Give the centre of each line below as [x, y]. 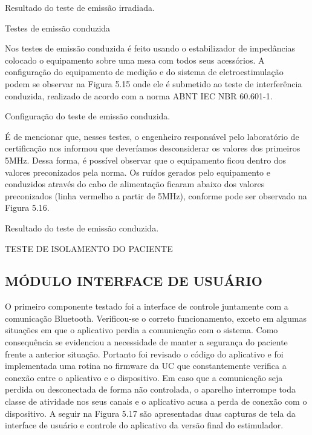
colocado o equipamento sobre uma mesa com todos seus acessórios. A [135, 60]
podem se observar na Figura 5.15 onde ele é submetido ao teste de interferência [154, 83]
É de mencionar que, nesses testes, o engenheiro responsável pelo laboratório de [152, 136]
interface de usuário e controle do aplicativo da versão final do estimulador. [144, 425]
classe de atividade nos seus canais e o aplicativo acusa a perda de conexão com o [156, 401]
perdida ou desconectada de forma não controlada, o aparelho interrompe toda [151, 389]
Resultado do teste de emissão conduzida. [82, 227]
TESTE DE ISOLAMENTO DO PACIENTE [89, 248]
